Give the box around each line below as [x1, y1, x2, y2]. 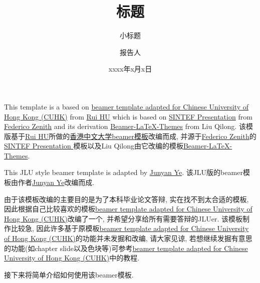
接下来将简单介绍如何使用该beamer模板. [4, 269, 134, 279]
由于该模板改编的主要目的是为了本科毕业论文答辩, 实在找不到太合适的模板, [4, 193, 249, 204]
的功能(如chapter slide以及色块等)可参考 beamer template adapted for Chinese [4, 242, 248, 253]
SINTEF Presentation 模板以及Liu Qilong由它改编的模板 [4, 140, 183, 151]
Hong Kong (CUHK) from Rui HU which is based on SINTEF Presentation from [4, 111, 252, 121]
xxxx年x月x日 [108, 63, 152, 74]
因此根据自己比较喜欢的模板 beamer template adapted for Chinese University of [4, 203, 252, 214]
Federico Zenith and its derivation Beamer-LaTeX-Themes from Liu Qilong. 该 [4, 121, 246, 131]
